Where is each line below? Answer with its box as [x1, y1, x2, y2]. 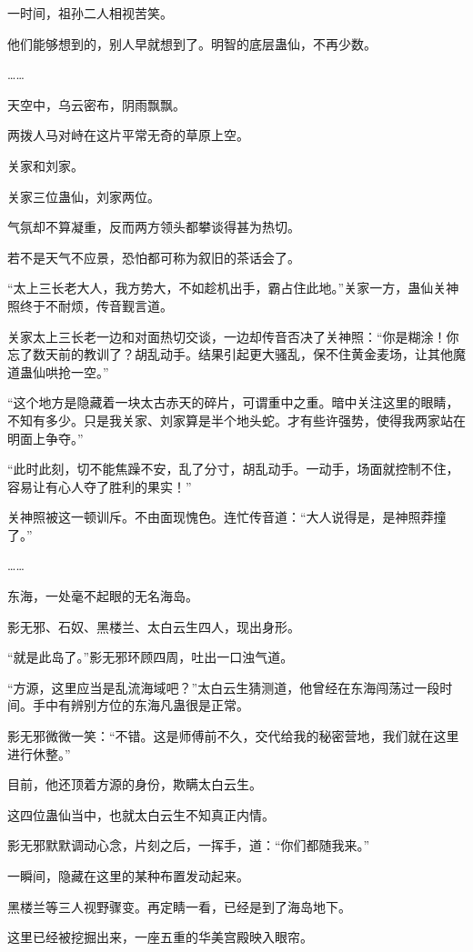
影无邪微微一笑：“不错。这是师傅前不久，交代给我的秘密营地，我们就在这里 [7, 727, 459, 746]
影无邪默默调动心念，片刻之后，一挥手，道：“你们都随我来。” [7, 836, 370, 855]
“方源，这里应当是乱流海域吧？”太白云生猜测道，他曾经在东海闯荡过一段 [7, 677, 440, 696]
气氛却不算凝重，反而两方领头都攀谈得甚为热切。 [7, 217, 300, 236]
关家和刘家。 [7, 155, 84, 175]
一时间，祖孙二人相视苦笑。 [7, 4, 173, 22]
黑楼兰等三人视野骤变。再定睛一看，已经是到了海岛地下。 [7, 897, 351, 916]
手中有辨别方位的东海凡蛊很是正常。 [32, 696, 249, 715]
